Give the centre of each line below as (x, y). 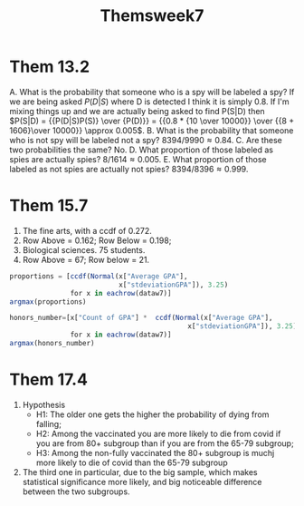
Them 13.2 (50, 67)
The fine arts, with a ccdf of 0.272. (87, 230)
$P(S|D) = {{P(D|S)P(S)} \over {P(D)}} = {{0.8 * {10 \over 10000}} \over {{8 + (152, 121)
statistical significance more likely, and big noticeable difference (142, 482)
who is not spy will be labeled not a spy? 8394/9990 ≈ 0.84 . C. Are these (146, 140)
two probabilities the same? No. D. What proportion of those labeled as (142, 150)
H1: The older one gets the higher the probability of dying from (152, 414)
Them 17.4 (49, 379)
